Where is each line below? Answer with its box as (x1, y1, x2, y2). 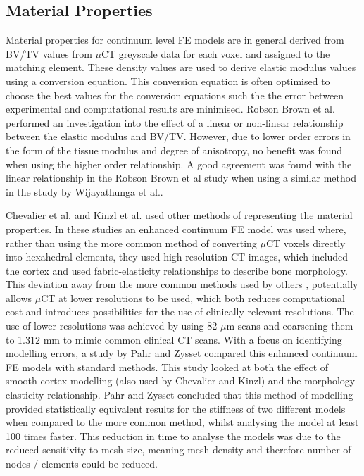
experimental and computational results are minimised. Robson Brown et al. (6, 101, 335, 116)
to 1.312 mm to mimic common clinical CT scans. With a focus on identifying (6, 332, 342, 346)
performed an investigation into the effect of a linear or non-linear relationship (6, 115, 344, 130)
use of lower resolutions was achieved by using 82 (6, 318, 218, 333)
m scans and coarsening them (226, 318, 353, 333)
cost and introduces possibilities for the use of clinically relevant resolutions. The (6, 304, 354, 319)
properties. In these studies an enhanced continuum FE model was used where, (6, 221, 346, 236)
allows (6, 290, 32, 305)
